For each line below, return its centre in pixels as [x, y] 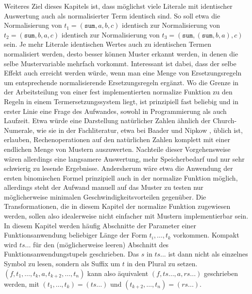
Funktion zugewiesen [200, 206]
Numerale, [19, 130]
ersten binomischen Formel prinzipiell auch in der [77, 177]
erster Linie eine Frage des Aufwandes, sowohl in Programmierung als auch [115, 111]
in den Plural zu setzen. [162, 264]
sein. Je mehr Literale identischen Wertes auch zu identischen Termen [108, 44]
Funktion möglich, [211, 177]
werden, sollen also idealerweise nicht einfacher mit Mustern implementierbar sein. [126, 216]
